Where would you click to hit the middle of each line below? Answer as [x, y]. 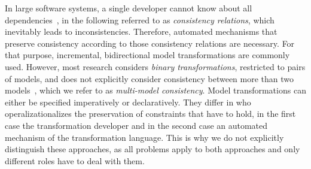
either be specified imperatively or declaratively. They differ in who [128, 102]
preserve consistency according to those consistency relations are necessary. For [150, 43]
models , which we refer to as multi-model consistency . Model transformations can [155, 90]
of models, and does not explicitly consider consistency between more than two [150, 78]
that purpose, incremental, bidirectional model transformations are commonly [147, 55]
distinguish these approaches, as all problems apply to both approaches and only [153, 149]
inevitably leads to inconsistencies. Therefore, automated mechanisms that [141, 31]
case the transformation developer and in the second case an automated [136, 125]
